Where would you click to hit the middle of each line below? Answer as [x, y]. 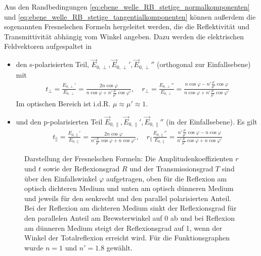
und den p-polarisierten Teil [59, 122]
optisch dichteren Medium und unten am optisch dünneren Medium [129, 188]
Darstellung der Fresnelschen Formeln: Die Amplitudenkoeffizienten [129, 158]
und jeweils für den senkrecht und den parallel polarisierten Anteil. [128, 198]
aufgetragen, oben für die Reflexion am [166, 178]
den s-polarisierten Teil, [52, 64]
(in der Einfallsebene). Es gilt [212, 122]
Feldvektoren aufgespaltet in [48, 46]
